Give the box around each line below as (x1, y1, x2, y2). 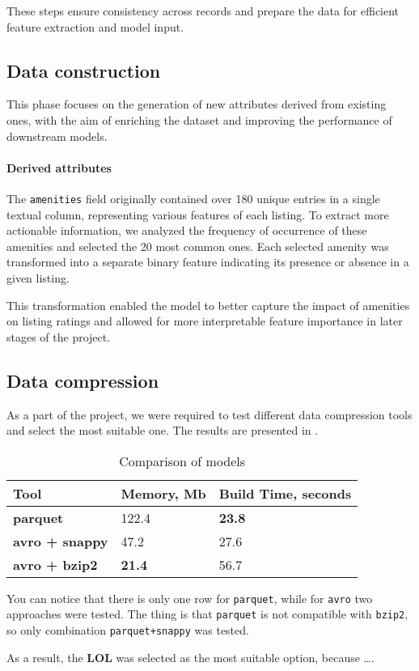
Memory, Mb (121, 483, 206, 503)
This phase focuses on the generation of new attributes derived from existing (6, 96, 387, 113)
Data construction (6, 57, 161, 83)
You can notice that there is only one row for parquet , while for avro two (6, 589, 373, 606)
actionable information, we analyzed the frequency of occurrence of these (6, 222, 367, 239)
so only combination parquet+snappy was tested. (6, 622, 249, 639)
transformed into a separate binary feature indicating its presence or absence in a (6, 253, 409, 270)
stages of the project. (6, 328, 111, 345)
